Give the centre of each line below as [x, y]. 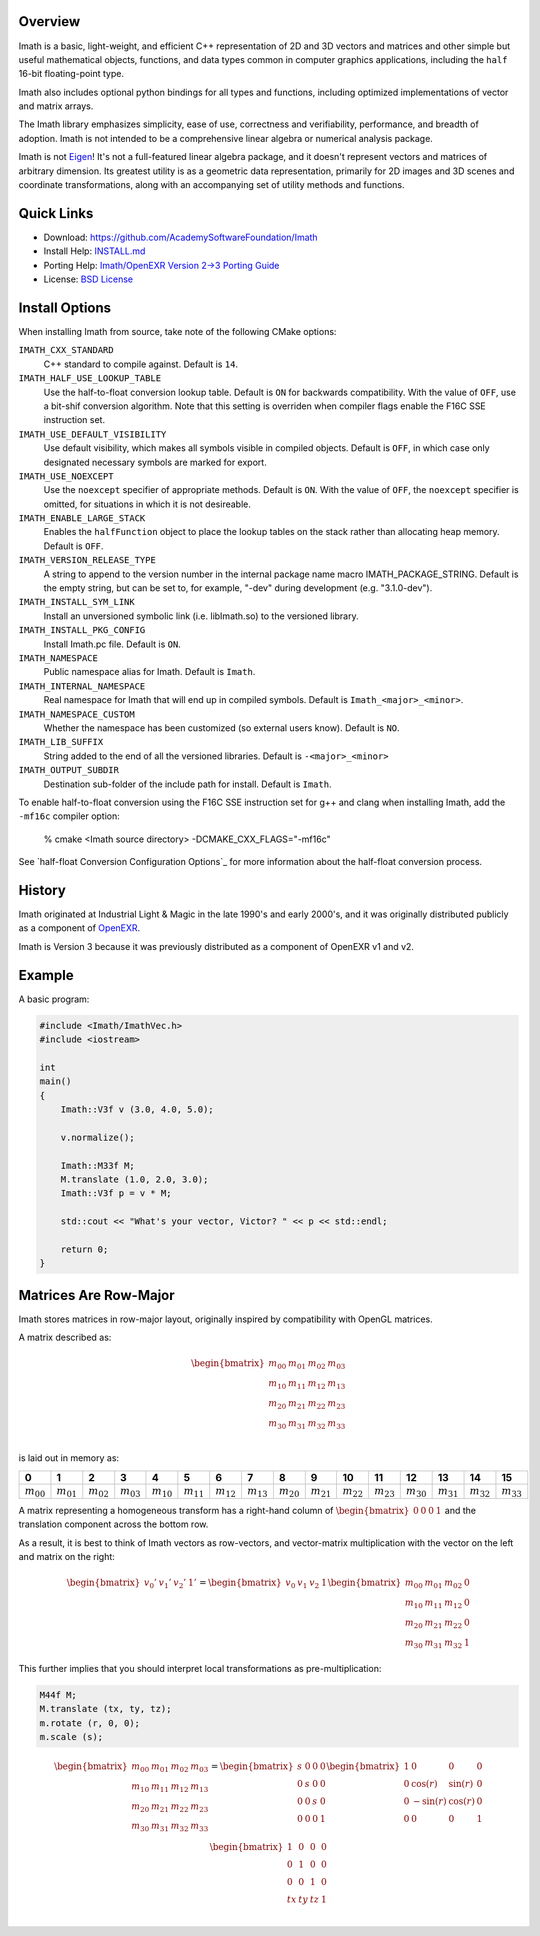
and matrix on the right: [66, 1557]
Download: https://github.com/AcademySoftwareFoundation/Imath [181, 237]
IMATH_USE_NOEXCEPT [66, 476]
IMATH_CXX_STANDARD [66, 350]
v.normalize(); [97, 1137]
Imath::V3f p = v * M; [116, 1193]
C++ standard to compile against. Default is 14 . [141, 364]
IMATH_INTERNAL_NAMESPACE [82, 686]
